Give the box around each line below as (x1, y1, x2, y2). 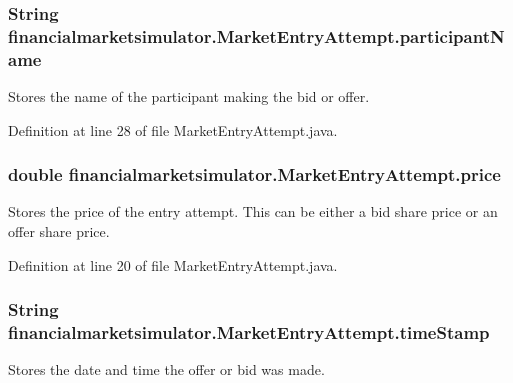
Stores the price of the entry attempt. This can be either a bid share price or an (8, 201, 498, 222)
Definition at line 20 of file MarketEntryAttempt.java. (8, 254, 338, 275)
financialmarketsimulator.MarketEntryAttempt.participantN (8, 23, 505, 48)
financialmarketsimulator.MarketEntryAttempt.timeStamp (8, 320, 490, 345)
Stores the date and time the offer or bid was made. (8, 359, 325, 380)
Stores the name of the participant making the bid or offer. (8, 86, 370, 107)
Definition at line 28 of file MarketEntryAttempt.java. (8, 119, 338, 140)
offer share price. (8, 221, 110, 242)
